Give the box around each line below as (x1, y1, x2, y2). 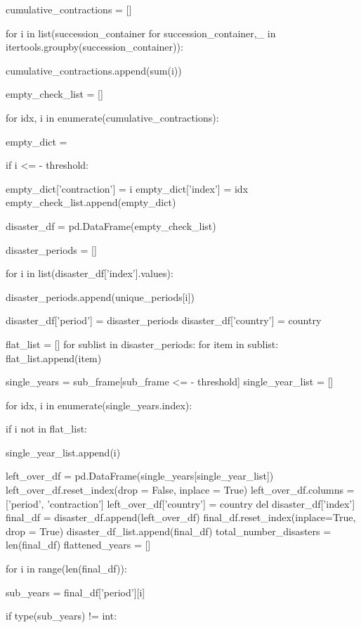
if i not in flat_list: (6, 421, 87, 436)
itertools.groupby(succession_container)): (6, 39, 183, 54)
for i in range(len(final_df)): (6, 561, 127, 576)
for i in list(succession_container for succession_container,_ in (6, 25, 276, 40)
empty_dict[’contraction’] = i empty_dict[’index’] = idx (6, 181, 249, 196)
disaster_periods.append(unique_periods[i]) (6, 289, 195, 304)
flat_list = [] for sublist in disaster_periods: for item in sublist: (6, 336, 279, 351)
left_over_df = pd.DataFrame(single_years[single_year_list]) (6, 468, 274, 483)
